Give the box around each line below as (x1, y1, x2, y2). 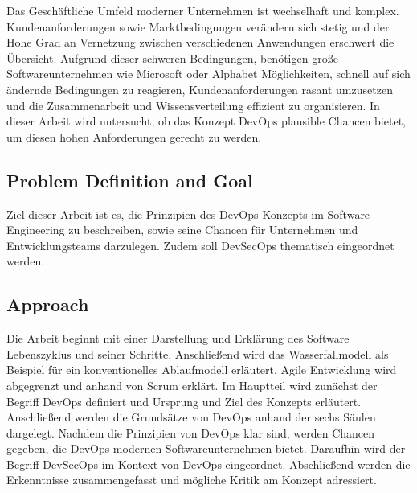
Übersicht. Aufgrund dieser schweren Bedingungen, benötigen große (6, 49, 338, 66)
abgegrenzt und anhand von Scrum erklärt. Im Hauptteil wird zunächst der (6, 376, 378, 393)
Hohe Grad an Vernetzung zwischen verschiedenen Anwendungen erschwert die (6, 34, 395, 51)
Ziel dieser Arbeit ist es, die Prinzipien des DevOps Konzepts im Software (6, 205, 370, 222)
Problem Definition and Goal (6, 167, 253, 192)
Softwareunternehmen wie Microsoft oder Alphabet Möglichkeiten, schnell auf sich (6, 65, 411, 82)
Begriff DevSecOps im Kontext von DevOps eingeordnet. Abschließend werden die (6, 455, 411, 472)
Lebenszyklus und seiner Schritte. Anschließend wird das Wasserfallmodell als (6, 345, 389, 362)
